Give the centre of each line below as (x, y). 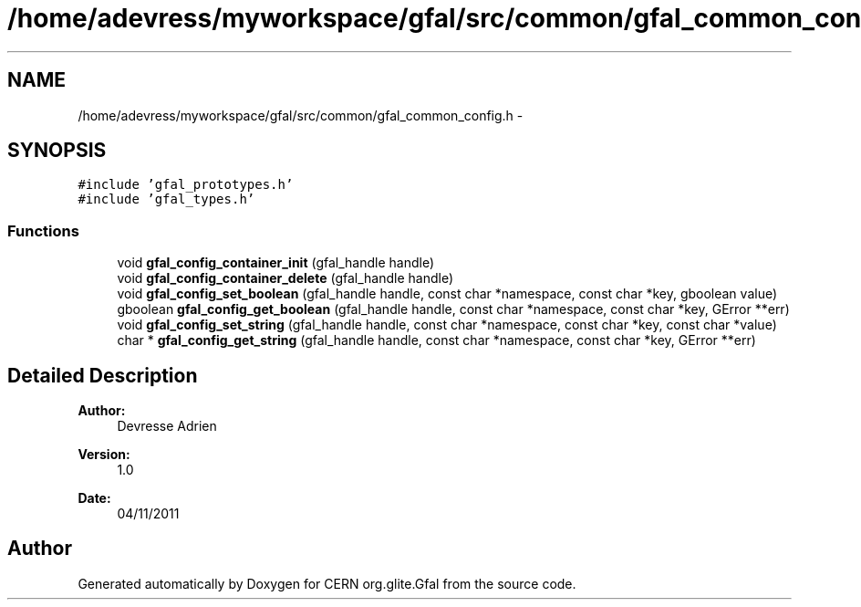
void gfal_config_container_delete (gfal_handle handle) (285, 278)
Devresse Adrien (167, 426)
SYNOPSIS (57, 151)
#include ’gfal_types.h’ (166, 199)
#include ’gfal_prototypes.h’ (186, 185)
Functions (43, 230)
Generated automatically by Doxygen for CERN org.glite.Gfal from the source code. (327, 583)
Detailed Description (103, 375)
